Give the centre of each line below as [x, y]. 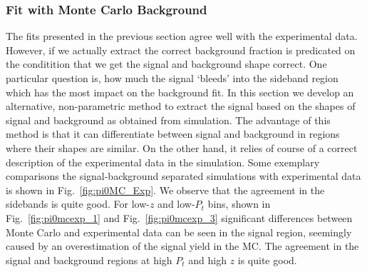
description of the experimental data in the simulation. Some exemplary [163, 162]
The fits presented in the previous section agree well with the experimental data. [182, 36]
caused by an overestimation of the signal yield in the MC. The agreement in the [182, 246]
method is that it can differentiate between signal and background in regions [173, 134]
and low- [176, 204]
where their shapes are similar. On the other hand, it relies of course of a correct [182, 147]
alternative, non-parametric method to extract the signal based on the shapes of [181, 106]
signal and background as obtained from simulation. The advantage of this [168, 120]
